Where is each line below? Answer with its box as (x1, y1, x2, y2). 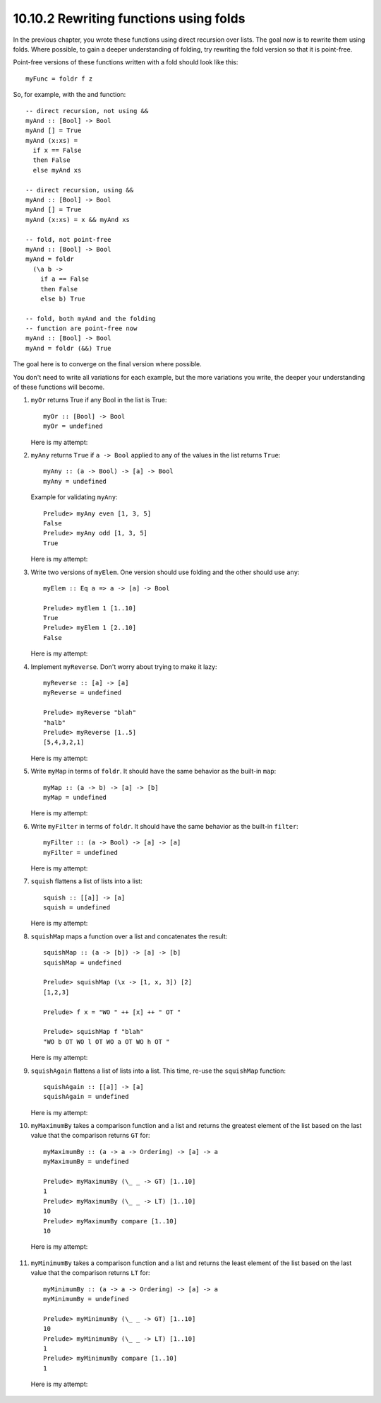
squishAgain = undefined (43, 1093, 129, 1101)
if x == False (32, 146, 82, 155)
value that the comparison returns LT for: (30, 1269, 151, 1277)
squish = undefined (43, 904, 111, 912)
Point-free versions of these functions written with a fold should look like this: (13, 58, 238, 66)
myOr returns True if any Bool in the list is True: (30, 396, 167, 404)
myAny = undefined (43, 477, 107, 485)
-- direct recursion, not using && (25, 107, 149, 115)
